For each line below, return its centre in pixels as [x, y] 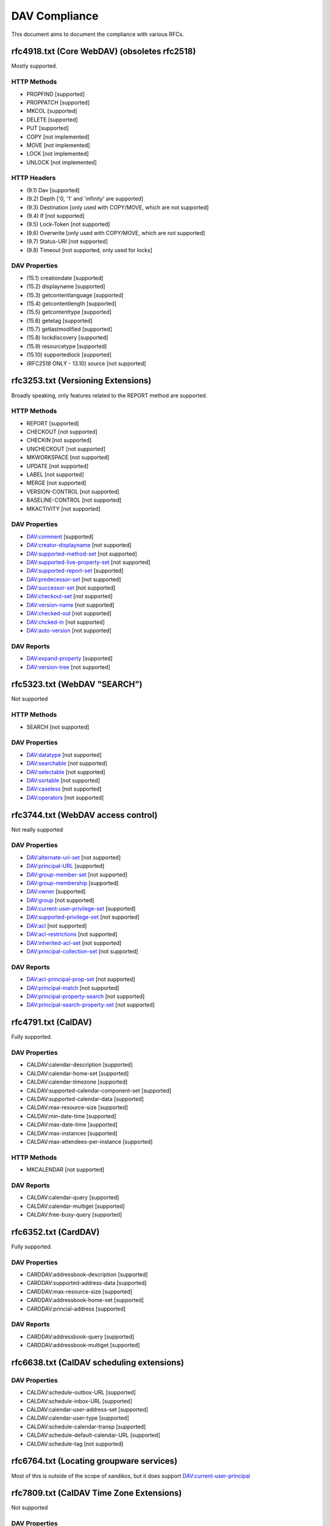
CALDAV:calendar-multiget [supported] [76, 1206]
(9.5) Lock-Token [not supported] [68, 224]
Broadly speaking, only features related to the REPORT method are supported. [109, 395]
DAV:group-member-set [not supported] [77, 874]
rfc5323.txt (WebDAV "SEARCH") [77, 685]
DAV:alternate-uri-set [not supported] [74, 857]
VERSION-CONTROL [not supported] [73, 491]
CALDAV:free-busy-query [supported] [74, 1214]
